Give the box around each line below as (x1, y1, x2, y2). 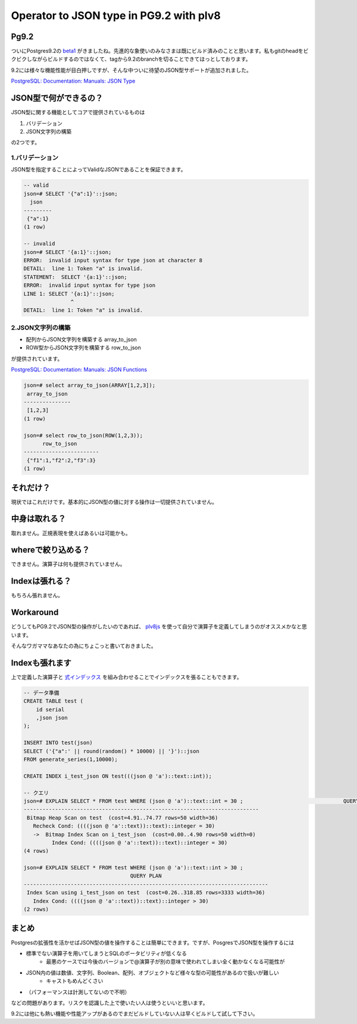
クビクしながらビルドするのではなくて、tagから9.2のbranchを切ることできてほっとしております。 (11, 55, 251, 62)
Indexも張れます (11, 657, 71, 668)
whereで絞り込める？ (11, 545, 90, 555)
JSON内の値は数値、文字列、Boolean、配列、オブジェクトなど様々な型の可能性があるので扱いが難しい (26, 969, 279, 976)
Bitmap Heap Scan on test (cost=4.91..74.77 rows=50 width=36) (27, 814, 218, 821)
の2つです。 (11, 139, 40, 146)
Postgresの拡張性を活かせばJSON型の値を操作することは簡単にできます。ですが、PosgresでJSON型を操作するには (11, 939, 295, 946)
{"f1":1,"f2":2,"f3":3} (27, 457, 96, 464)
